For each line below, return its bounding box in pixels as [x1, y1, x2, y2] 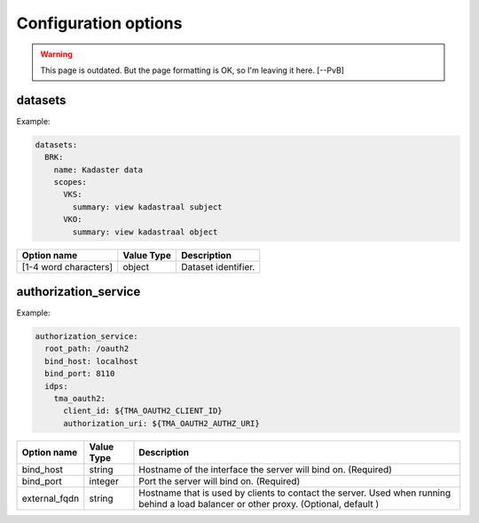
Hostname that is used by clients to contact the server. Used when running [138, 487, 452, 499]
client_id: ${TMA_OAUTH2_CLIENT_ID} [63, 406, 223, 416]
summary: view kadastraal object [72, 226, 218, 237]
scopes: [53, 178, 88, 186]
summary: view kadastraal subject [72, 202, 223, 212]
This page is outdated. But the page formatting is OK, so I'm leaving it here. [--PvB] [40, 65, 345, 75]
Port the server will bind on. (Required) [138, 475, 301, 487]
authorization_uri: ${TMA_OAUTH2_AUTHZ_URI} [63, 418, 261, 428]
